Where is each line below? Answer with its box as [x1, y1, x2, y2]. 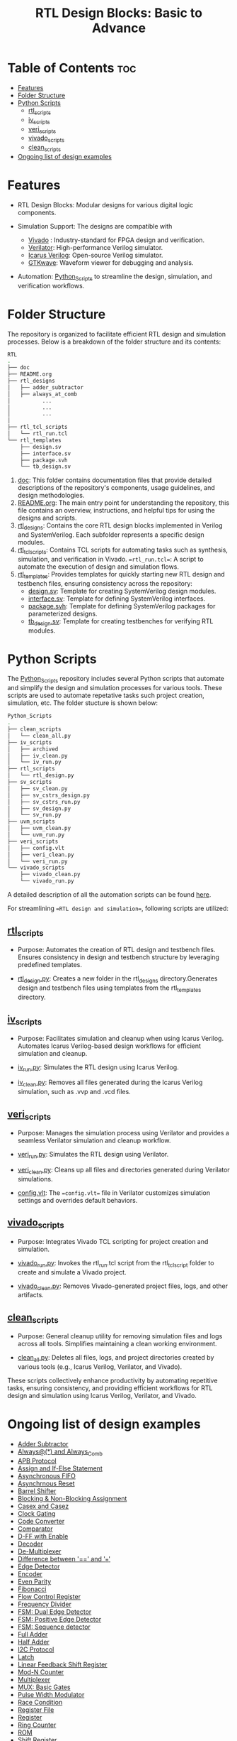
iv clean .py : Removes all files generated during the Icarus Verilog [17, 1078, 203, 1088]
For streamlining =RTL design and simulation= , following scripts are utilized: [7, 904, 229, 913]
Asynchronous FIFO [17, 1471, 76, 1480]
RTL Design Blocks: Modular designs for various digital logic [17, 200, 193, 209]
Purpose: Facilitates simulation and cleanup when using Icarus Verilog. [17, 1034, 224, 1042]
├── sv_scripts [7, 779, 52, 786]
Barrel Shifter [17, 1486, 57, 1495]
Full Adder [17, 1630, 48, 1638]
